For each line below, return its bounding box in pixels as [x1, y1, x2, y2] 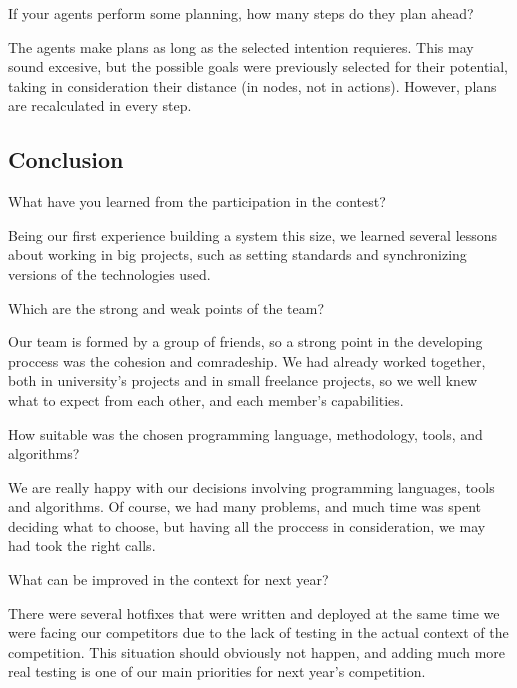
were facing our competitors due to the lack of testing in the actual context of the [8, 622, 509, 643]
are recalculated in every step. [8, 95, 192, 116]
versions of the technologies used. [8, 263, 211, 284]
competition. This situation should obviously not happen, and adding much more [8, 641, 506, 662]
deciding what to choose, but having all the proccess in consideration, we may [8, 515, 486, 536]
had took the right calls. [8, 535, 156, 556]
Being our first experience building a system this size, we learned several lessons [8, 224, 498, 245]
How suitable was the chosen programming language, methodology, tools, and [8, 423, 483, 444]
